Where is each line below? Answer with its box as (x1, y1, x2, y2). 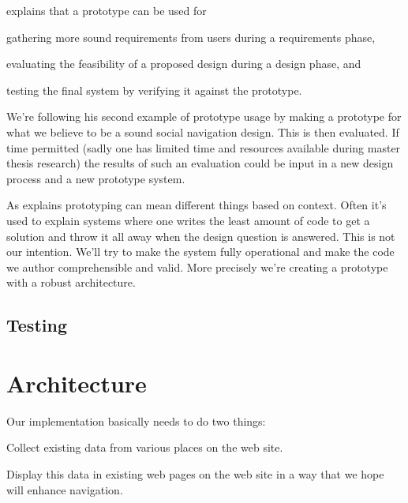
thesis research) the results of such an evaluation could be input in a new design (6, 155, 394, 171)
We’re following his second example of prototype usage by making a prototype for (6, 108, 402, 125)
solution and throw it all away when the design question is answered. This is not (6, 227, 395, 244)
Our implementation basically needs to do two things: (6, 412, 266, 429)
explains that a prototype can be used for (6, 2, 207, 18)
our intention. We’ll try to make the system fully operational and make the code (6, 243, 395, 260)
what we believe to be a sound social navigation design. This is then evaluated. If (6, 123, 399, 140)
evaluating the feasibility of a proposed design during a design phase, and (6, 55, 361, 72)
